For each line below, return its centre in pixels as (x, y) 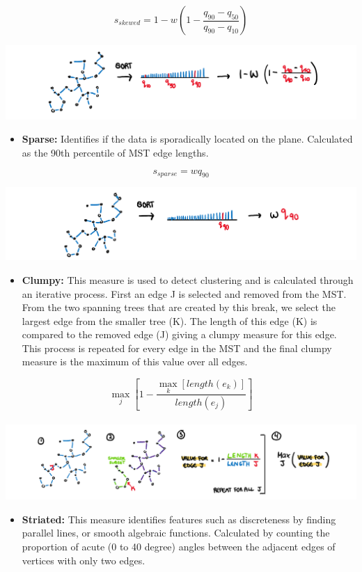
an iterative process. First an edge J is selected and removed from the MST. (184, 293)
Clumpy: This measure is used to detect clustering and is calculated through (188, 279)
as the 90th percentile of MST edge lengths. (115, 152)
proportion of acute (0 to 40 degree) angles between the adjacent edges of (179, 547)
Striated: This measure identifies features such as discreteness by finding (179, 519)
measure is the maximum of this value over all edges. (135, 362)
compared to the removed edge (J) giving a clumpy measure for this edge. (179, 334)
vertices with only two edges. (84, 560)
